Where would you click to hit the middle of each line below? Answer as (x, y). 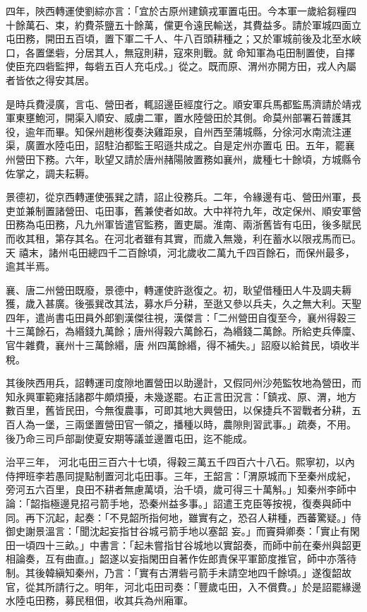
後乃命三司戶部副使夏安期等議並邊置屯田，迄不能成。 (129, 438)
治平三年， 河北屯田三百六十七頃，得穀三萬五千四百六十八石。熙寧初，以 (175, 462)
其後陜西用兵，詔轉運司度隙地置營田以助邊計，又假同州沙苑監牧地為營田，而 (183, 383)
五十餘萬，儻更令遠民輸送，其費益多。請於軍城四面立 (237, 24)
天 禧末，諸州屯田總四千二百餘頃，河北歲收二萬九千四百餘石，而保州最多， (180, 252)
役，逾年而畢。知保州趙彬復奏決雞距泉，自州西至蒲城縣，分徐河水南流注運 (179, 131)
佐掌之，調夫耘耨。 (50, 173)
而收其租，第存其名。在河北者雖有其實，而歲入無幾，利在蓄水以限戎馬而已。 (183, 238)
